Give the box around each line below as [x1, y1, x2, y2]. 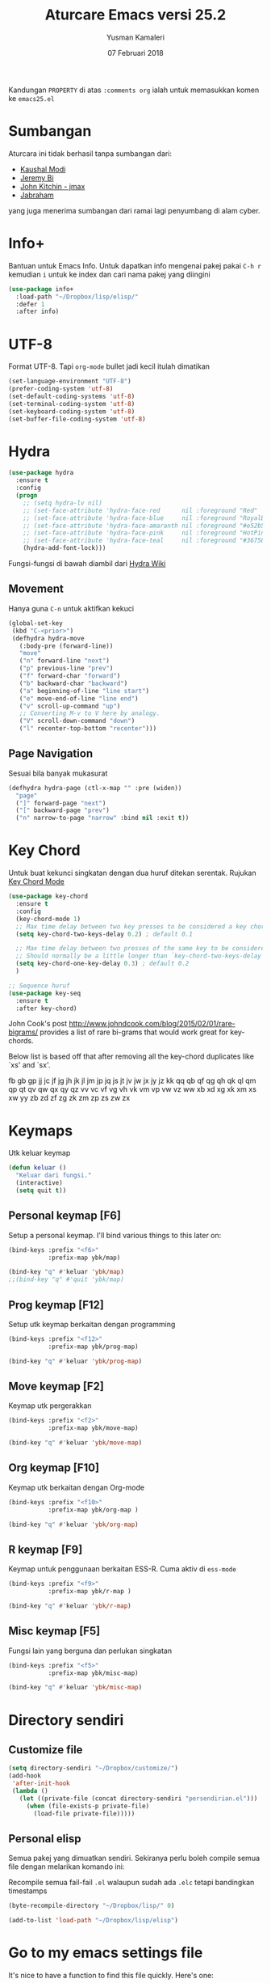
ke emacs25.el [8, 93, 55, 103]
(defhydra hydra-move [11, 634, 85, 642]
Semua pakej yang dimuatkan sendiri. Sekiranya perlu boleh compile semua [8, 1854, 261, 1863]
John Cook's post [8, 1019, 68, 1029]
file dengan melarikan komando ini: [8, 1862, 125, 1871]
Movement [8, 582, 65, 596]
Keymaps [8, 1122, 73, 1139]
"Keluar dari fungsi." [15, 1171, 92, 1180]
